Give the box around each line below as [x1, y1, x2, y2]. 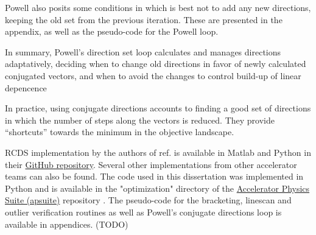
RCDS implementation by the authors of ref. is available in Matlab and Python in [5, 146, 311, 158]
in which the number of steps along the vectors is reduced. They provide [5, 113, 275, 126]
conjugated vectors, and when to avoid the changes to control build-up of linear [5, 69, 301, 82]
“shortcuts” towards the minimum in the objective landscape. [5, 125, 234, 138]
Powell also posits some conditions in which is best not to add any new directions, [5, 1, 311, 13]
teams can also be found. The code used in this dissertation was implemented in [5, 170, 304, 183]
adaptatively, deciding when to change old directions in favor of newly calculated [5, 57, 306, 70]
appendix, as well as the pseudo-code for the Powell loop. [5, 25, 219, 38]
